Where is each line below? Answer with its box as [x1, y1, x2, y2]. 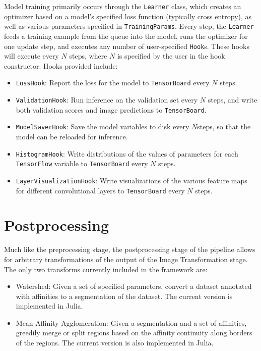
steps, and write [208, 94, 257, 105]
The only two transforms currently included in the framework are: [4, 264, 208, 274]
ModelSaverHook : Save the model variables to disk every [16, 121, 189, 132]
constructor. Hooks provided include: [4, 60, 118, 71]
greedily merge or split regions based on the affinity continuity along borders [16, 327, 252, 338]
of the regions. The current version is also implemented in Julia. [16, 337, 214, 348]
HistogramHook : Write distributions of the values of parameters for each [16, 148, 238, 159]
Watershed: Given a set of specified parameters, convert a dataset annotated [16, 281, 252, 291]
